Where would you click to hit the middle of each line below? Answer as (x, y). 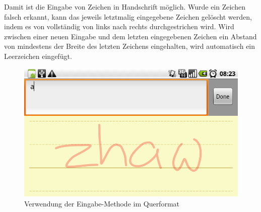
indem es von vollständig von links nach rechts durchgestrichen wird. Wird (119, 26)
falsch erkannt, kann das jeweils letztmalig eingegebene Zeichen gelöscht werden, (128, 16)
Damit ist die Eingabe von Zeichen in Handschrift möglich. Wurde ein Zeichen (125, 7)
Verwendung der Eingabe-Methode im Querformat (102, 203)
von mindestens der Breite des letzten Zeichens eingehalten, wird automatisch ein (130, 46)
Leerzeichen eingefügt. (38, 56)
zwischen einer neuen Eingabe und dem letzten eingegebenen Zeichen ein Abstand (130, 36)
